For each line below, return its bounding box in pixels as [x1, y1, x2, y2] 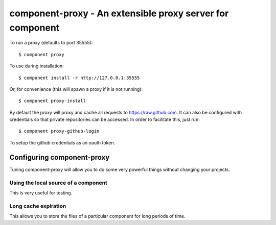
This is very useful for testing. [9, 189, 73, 196]
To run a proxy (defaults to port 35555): [9, 40, 93, 46]
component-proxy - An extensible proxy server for [9, 8, 229, 19]
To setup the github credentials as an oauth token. [9, 139, 115, 145]
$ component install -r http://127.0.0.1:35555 [18, 74, 140, 81]
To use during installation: [9, 63, 64, 69]
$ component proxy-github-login [18, 128, 100, 134]
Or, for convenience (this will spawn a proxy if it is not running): [9, 86, 143, 92]
